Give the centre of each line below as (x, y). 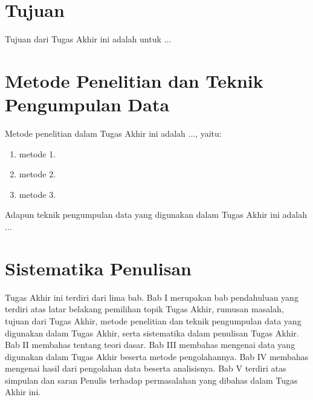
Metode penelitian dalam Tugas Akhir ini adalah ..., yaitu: (113, 133)
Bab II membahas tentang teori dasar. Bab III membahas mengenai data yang (150, 345)
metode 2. (37, 174)
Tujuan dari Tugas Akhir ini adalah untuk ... (88, 39)
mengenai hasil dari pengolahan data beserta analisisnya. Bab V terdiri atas (146, 368)
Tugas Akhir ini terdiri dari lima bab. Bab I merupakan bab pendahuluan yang (152, 297)
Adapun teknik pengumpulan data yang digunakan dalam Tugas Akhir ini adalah (156, 215)
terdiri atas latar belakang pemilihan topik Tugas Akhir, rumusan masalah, (144, 309)
